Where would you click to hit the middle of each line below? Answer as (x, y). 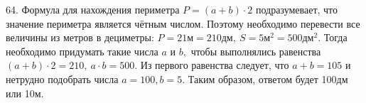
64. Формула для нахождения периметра (93, 9)
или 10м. (25, 93)
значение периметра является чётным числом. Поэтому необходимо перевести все (183, 23)
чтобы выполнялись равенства (256, 51)
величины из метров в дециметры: (80, 37)
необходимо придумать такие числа (82, 51)
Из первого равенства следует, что (215, 65)
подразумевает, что (297, 9)
